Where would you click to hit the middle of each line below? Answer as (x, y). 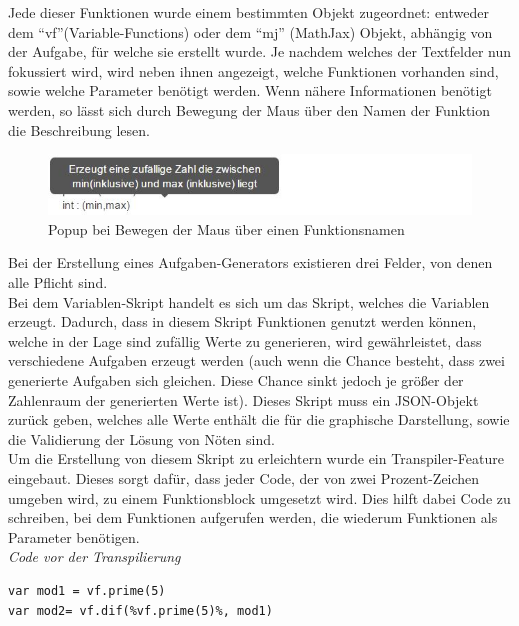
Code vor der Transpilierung (94, 556)
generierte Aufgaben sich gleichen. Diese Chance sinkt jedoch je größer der (236, 379)
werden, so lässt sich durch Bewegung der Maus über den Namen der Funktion (249, 109)
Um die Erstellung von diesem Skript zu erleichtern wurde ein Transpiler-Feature (256, 458)
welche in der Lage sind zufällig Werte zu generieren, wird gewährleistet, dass (245, 340)
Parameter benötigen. (74, 536)
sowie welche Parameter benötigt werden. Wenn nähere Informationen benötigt (250, 90)
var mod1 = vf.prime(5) (87, 590)
